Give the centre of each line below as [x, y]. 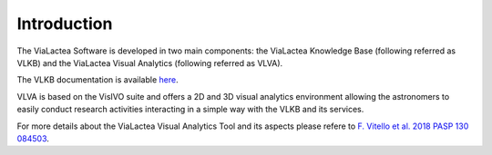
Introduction [65, 24]
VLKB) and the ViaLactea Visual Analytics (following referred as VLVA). [150, 63]
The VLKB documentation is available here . [97, 80]
